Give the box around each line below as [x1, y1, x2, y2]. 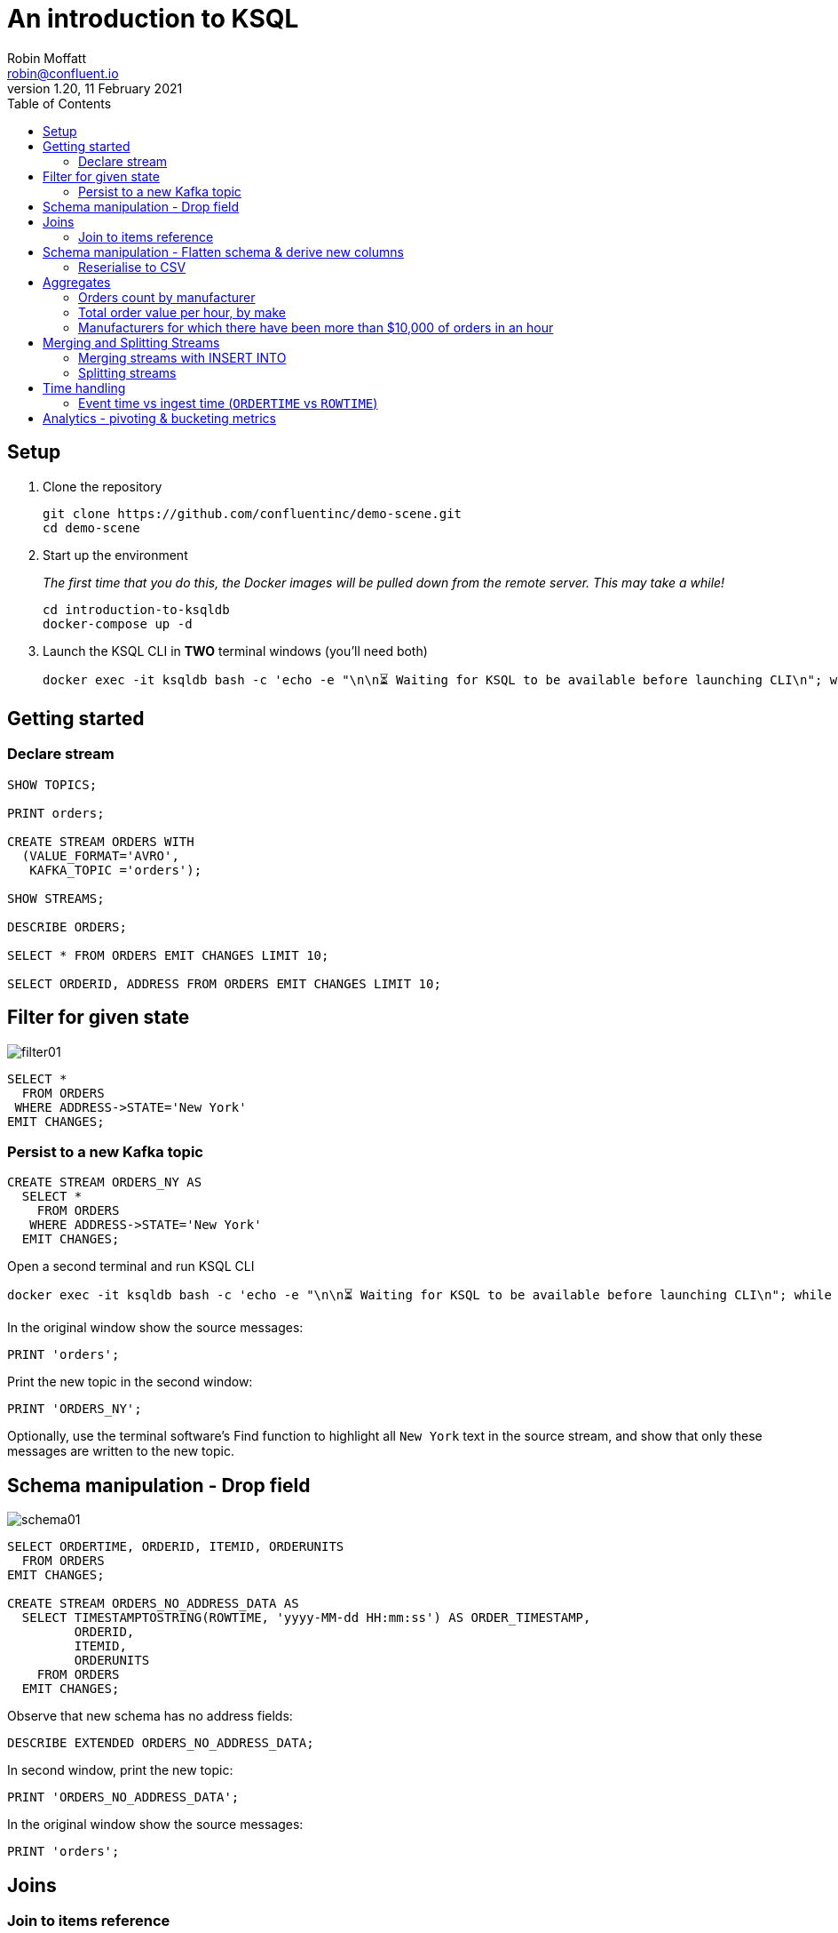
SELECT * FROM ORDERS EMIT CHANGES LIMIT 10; [7, 947, 329, 963]
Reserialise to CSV [78, 259, 186, 275]
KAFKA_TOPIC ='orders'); [29, 862, 202, 877]
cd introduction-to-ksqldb [43, 602, 230, 617]
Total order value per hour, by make [78, 304, 287, 320]
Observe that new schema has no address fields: [7, 1708, 293, 1724]
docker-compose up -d [43, 616, 193, 631]
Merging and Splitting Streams [43, 334, 220, 350]
